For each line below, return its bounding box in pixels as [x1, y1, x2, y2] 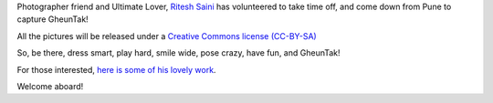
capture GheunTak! [16, 14, 89, 25]
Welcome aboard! [16, 80, 84, 91]
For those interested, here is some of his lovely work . [16, 64, 216, 75]
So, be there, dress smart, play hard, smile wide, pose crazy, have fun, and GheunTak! [16, 47, 341, 58]
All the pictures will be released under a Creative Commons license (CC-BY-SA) [16, 30, 317, 41]
